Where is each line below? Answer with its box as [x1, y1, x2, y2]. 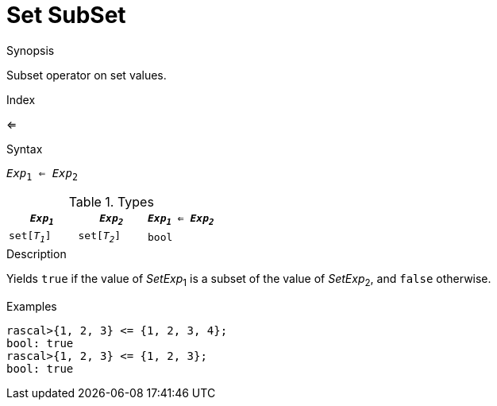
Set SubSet [6, 2, 126, 29]
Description [6, 246, 67, 261]
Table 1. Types [68, 193, 154, 210]
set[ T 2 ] [78, 230, 121, 245]
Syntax [6, 141, 43, 156]
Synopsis [6, 43, 55, 57]
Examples [6, 299, 57, 313]
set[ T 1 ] [9, 230, 52, 245]
